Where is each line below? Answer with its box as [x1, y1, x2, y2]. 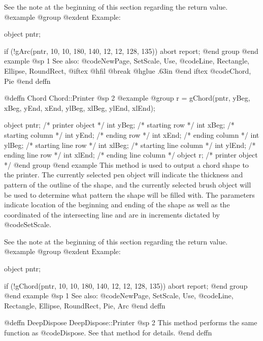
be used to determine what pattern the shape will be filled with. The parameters [4, 189, 255, 200]
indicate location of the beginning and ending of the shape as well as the [4, 199, 230, 210]
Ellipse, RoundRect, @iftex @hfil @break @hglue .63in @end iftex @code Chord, [4, 65, 251, 76]
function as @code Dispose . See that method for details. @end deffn [4, 327, 212, 338]
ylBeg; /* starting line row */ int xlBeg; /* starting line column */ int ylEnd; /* [4, 139, 256, 150]
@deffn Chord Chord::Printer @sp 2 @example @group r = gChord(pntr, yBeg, [4, 92, 250, 103]
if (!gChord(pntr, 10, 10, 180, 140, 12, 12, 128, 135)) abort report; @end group [4, 280, 248, 291]
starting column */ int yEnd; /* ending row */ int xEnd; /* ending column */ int [4, 129, 259, 140]
